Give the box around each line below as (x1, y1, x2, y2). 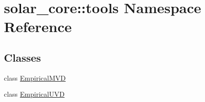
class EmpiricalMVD (4, 72, 66, 83)
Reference (4, 17, 72, 36)
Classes (4, 50, 41, 65)
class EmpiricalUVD (4, 89, 65, 99)
